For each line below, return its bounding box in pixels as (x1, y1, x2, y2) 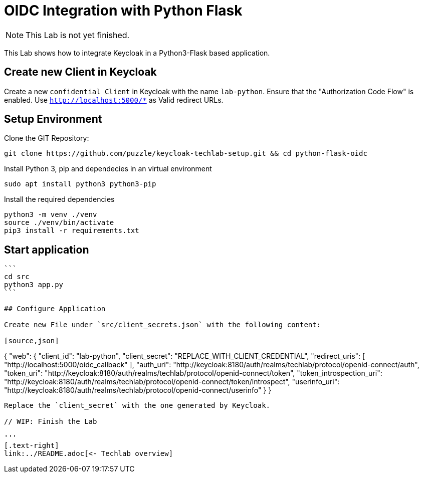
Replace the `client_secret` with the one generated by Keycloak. (4, 401, 271, 410)
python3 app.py (4, 281, 64, 289)
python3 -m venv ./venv (4, 210, 97, 219)
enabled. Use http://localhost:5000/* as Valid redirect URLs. (4, 95, 224, 104)
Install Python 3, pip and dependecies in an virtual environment (4, 164, 212, 173)
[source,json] (4, 337, 59, 345)
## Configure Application (4, 305, 106, 313)
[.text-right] (4, 441, 59, 450)
